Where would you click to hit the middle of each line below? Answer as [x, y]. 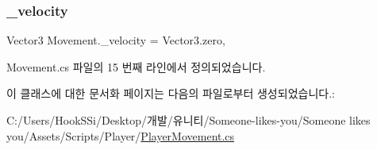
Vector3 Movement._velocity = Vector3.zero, [116, 40]
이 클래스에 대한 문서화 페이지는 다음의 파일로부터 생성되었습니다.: [171, 93]
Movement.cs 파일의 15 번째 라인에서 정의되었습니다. [136, 66]
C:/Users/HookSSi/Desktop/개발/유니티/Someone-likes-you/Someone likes [188, 120]
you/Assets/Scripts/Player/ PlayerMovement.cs [121, 135]
